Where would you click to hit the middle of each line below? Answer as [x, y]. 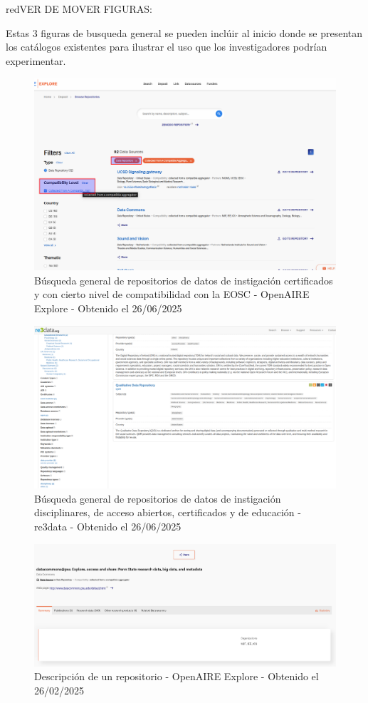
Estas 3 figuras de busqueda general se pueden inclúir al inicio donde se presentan [184, 32]
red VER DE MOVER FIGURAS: [79, 9]
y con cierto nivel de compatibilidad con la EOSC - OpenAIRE [172, 294]
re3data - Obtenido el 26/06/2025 [108, 527]
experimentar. [36, 60]
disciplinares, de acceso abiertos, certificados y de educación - [168, 512]
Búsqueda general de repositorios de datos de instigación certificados [184, 280]
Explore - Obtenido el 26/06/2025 [108, 308]
